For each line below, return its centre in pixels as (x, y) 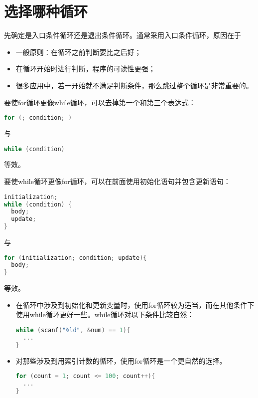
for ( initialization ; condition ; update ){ (75, 258)
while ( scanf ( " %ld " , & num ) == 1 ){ (73, 330)
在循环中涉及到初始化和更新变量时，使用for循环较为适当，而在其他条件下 (135, 304)
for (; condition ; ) (38, 118)
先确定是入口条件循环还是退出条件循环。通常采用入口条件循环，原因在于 (123, 35)
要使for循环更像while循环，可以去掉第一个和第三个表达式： (100, 102)
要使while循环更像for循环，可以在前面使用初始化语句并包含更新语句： (117, 181)
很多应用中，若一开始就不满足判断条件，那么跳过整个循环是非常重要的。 (134, 85)
